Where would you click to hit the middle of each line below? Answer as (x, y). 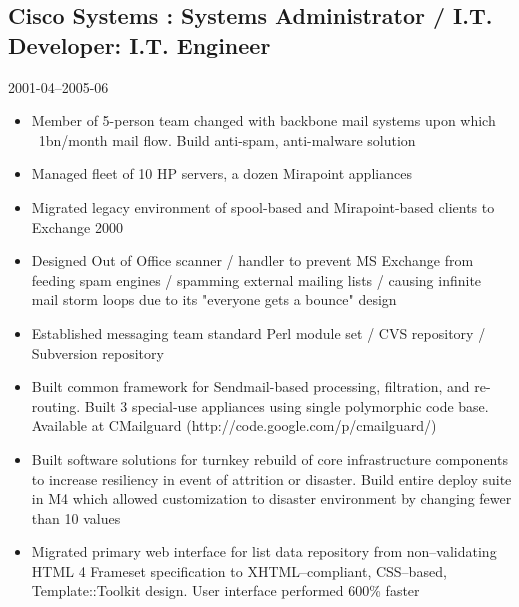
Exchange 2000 (77, 226)
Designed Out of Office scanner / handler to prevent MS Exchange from (252, 260)
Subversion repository (97, 352)
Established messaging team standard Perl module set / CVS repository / (258, 332)
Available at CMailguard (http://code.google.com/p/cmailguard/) (234, 425)
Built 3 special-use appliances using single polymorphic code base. (286, 405)
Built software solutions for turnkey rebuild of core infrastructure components (269, 458)
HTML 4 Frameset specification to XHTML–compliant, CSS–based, (239, 570)
